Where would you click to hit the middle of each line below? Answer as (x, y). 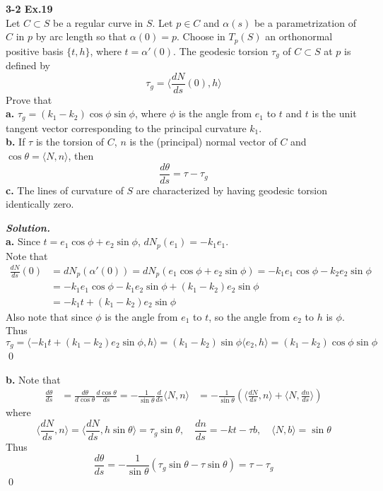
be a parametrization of (305, 22)
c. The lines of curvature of (65, 190)
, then (81, 155)
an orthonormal (299, 36)
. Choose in (201, 36)
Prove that (29, 99)
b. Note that (33, 379)
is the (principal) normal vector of (203, 142)
